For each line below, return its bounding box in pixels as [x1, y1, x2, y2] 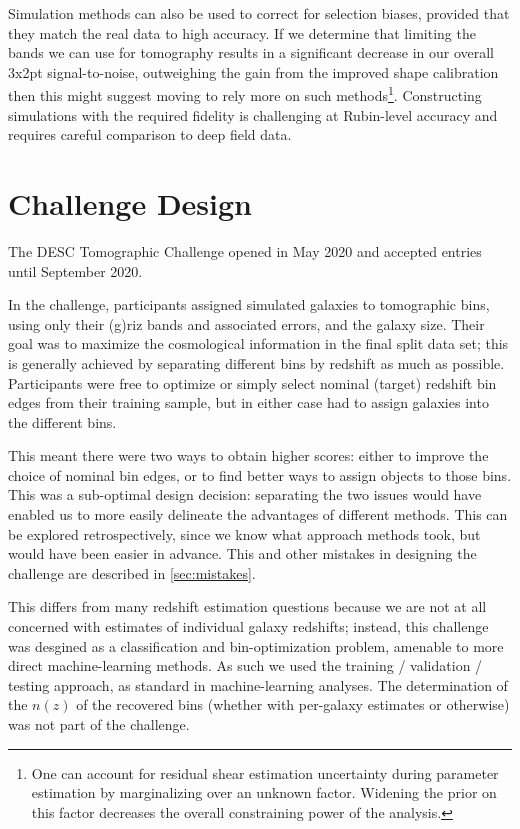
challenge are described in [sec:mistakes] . [8, 562, 256, 583]
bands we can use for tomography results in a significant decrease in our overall [8, 42, 495, 63]
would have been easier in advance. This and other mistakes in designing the [8, 543, 477, 564]
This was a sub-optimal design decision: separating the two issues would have [8, 484, 482, 505]
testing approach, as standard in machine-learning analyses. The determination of [8, 674, 508, 695]
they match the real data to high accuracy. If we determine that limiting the [8, 22, 476, 43]
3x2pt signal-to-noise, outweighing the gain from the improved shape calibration [8, 61, 499, 82]
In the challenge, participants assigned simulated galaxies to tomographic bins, [8, 294, 490, 315]
